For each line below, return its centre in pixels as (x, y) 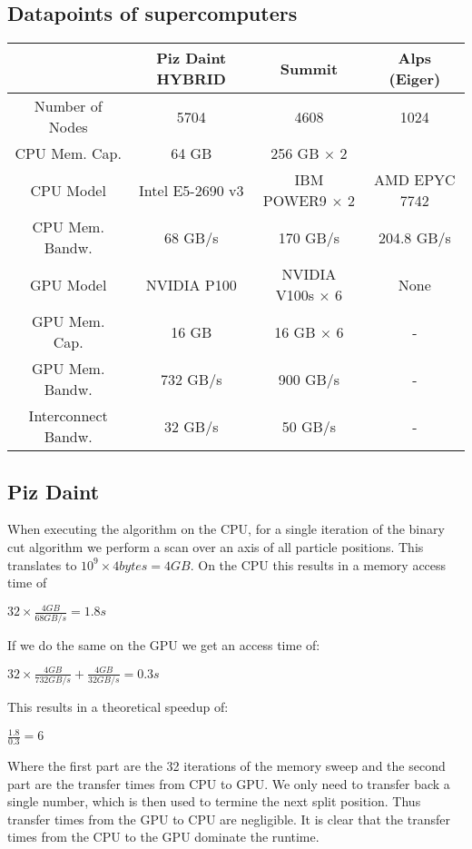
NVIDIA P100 (191, 284)
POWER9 (295, 201)
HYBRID (191, 79)
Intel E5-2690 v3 (192, 190)
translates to (42, 564)
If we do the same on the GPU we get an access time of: (164, 644)
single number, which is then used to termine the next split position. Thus (214, 801)
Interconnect (68, 416)
